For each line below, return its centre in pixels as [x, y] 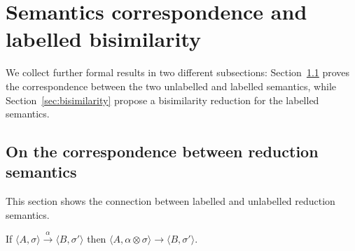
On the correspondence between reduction [162, 151]
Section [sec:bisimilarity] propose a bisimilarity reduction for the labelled [162, 100]
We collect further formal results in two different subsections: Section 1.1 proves [178, 72]
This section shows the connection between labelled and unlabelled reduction [170, 201]
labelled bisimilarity [103, 39]
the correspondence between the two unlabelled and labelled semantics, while [171, 86]
